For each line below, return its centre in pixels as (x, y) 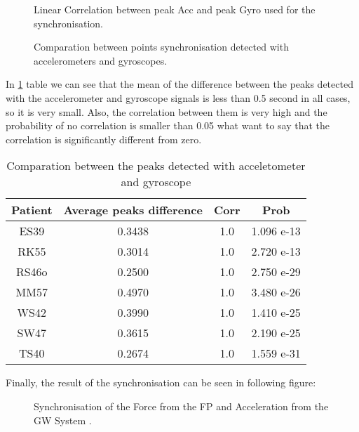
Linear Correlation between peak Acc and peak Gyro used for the (175, 9)
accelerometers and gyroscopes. (101, 60)
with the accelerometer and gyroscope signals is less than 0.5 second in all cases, (178, 97)
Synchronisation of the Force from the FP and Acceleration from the (181, 406)
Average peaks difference (133, 210)
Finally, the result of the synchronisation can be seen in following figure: (161, 382)
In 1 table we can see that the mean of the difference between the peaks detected (179, 84)
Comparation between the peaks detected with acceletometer (156, 166)
